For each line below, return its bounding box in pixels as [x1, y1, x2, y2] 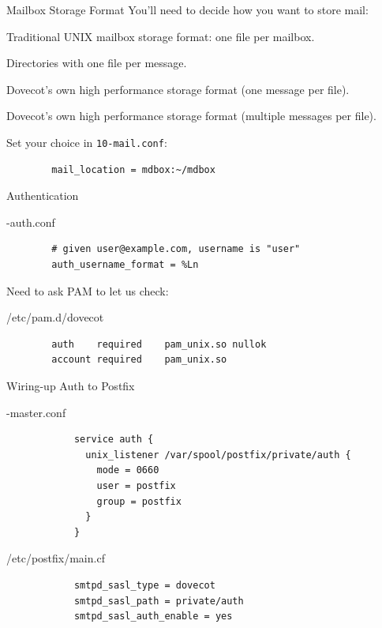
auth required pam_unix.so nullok [51, 338, 267, 350]
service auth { [73, 434, 154, 446]
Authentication [6, 187, 79, 204]
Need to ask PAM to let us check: [6, 282, 169, 299]
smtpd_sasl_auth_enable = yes [73, 611, 233, 622]
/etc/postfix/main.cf [6, 550, 105, 566]
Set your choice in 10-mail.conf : [6, 133, 167, 150]
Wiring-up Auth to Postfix [6, 377, 135, 393]
